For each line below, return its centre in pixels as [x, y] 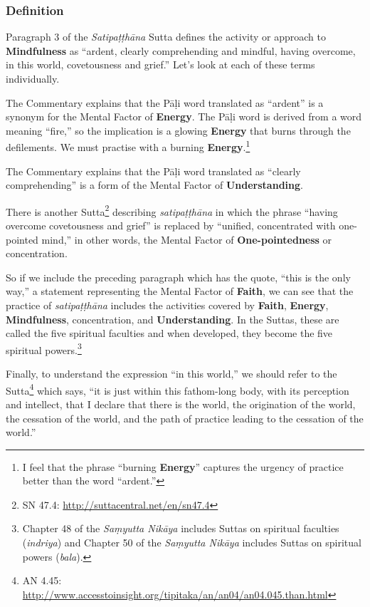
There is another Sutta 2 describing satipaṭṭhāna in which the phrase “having [172, 210]
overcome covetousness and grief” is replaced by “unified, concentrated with [171, 225]
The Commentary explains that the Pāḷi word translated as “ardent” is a [165, 102]
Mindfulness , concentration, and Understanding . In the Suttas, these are [173, 319]
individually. [33, 78]
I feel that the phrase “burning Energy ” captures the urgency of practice [183, 466]
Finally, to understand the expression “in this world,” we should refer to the [171, 374]
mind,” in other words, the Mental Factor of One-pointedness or [187, 239]
